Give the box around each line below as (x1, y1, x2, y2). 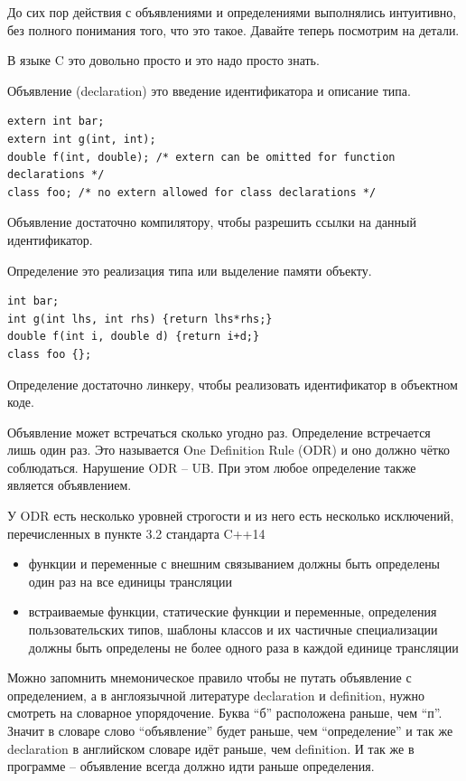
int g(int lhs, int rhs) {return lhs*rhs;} (7, 312, 273, 325)
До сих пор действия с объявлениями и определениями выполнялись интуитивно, (7, 3, 457, 21)
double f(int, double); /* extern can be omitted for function (7, 150, 396, 164)
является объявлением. (7, 475, 132, 494)
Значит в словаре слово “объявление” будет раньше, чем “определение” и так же (7, 721, 453, 739)
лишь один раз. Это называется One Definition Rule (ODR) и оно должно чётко (7, 440, 451, 459)
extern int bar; (7, 115, 105, 128)
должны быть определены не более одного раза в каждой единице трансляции (28, 637, 459, 656)
